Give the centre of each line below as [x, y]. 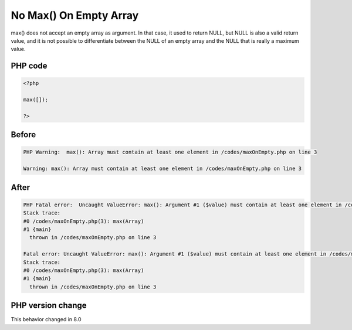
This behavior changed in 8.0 [46, 319]
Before [23, 135]
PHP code [29, 66]
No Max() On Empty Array [75, 15]
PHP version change [49, 306]
